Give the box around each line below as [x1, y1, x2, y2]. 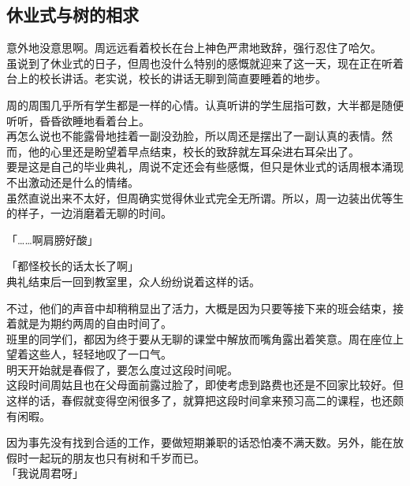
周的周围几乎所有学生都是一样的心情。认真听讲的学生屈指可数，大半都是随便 [6, 96, 404, 113]
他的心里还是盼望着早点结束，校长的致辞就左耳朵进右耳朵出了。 [28, 143, 360, 159]
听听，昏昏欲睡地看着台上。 [6, 112, 150, 128]
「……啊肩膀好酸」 [6, 231, 99, 247]
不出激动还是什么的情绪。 [6, 173, 139, 190]
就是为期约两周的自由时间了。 [17, 315, 172, 332]
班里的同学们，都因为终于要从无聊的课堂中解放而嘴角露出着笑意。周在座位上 [6, 330, 404, 347]
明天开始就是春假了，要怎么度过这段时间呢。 [6, 361, 238, 377]
